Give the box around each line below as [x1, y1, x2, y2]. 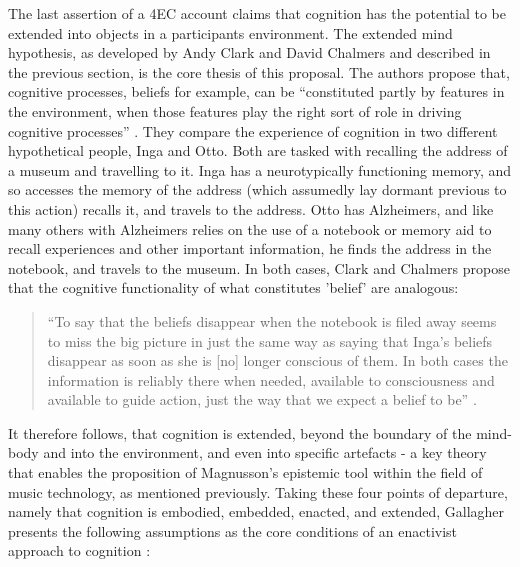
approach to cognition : [8, 540, 151, 561]
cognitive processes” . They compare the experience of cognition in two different [8, 120, 498, 141]
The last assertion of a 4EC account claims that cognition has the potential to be [8, 3, 506, 23]
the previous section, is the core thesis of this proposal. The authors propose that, [8, 61, 510, 82]
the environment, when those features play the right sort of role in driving [8, 100, 462, 121]
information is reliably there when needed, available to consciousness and [47, 369, 495, 390]
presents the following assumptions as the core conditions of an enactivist [8, 520, 458, 541]
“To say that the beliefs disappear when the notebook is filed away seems [47, 310, 497, 331]
